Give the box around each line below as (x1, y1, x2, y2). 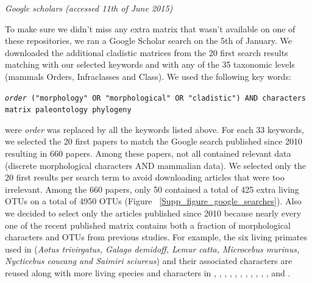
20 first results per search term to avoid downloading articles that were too (5, 171, 285, 184)
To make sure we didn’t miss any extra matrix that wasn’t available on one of (5, 22, 296, 35)
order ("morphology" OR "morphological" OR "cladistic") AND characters (5, 93, 306, 102)
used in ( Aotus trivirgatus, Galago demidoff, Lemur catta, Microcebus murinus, (5, 242, 300, 255)
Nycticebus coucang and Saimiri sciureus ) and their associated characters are (5, 254, 292, 267)
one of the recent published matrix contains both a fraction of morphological (5, 218, 291, 231)
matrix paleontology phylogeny (5, 106, 132, 115)
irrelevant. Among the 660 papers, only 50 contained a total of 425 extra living (5, 182, 299, 195)
